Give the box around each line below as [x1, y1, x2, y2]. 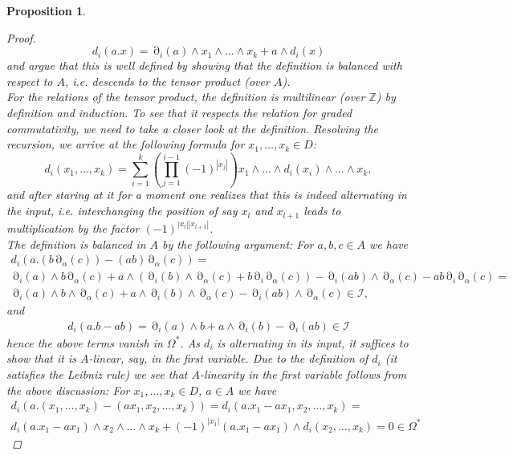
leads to [303, 202, 341, 219]
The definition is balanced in [6, 235, 146, 252]
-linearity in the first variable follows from [199, 366, 407, 383]
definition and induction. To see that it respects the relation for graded [6, 104, 352, 120]
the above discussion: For [6, 381, 130, 398]
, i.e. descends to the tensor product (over [64, 72, 270, 89]
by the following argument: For [162, 235, 314, 252]
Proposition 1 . [6, 2, 86, 18]
